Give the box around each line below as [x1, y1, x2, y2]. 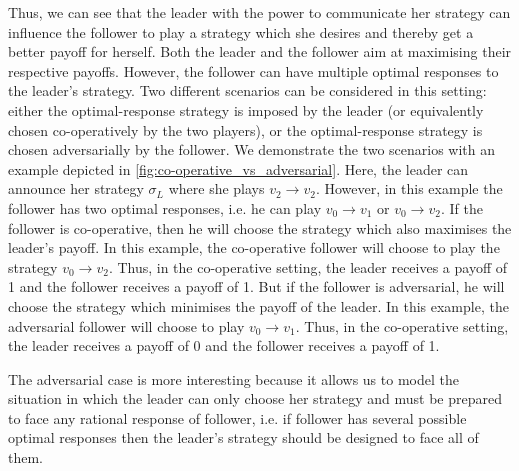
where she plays [168, 178, 265, 199]
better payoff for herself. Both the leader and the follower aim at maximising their [8, 41, 512, 62]
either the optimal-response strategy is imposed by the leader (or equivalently [8, 99, 484, 120]
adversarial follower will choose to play [8, 315, 245, 336]
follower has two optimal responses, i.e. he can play [8, 197, 322, 218]
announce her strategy [8, 178, 144, 199]
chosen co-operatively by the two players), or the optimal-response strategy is [8, 119, 483, 140]
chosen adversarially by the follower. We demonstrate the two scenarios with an [8, 139, 496, 160]
